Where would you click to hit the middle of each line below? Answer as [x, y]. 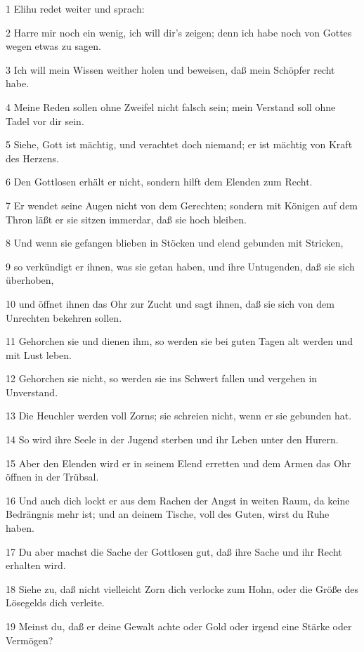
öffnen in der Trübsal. [52, 477]
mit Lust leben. [39, 354]
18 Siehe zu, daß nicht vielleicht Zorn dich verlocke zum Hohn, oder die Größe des [182, 588]
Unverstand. [32, 392]
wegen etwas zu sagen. [53, 46]
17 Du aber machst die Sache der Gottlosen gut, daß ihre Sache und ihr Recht [174, 551]
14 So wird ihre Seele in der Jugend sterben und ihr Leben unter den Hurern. [172, 439]
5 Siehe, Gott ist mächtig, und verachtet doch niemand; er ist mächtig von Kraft [179, 144]
